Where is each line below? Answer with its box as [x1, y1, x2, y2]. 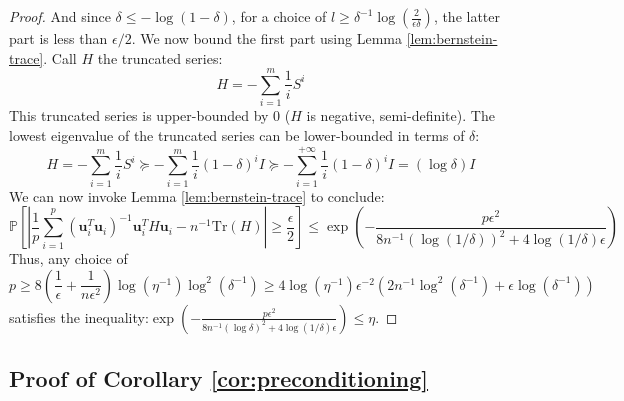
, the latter [433, 6, 501, 26]
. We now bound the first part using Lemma [131, 28, 402, 48]
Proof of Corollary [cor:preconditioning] [9, 363, 429, 394]
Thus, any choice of [9, 248, 128, 269]
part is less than [9, 28, 108, 48]
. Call [43, 47, 77, 68]
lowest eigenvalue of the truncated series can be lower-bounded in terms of [9, 124, 465, 145]
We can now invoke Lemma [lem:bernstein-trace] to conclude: [9, 185, 385, 206]
